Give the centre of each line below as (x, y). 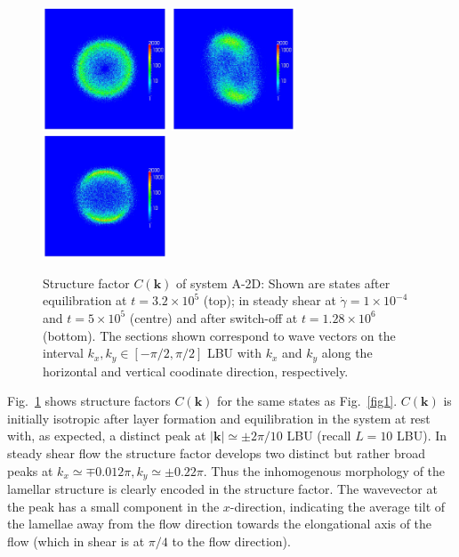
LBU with (234, 353)
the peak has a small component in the (113, 506)
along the (347, 353)
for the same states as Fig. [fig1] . (307, 401)
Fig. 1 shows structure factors (89, 401)
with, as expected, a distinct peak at (107, 436)
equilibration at (85, 300)
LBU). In (422, 436)
